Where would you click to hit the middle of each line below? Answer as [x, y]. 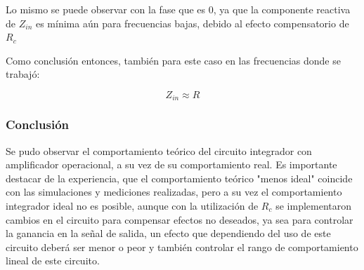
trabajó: [23, 74]
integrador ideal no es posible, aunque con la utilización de [132, 206]
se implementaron [314, 206]
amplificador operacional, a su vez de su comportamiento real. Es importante [171, 164]
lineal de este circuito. [53, 261]
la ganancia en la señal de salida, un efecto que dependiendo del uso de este [168, 233]
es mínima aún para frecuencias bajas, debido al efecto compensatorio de [192, 23]
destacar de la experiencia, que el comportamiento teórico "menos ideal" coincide [179, 178]
